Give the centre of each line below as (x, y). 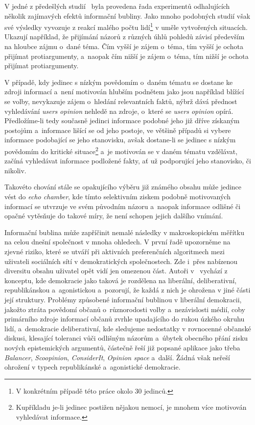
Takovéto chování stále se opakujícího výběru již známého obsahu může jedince (123, 187)
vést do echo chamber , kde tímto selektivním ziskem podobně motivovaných (117, 196)
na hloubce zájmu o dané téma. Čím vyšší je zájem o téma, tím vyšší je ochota (124, 46)
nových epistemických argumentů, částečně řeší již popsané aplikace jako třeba (122, 347)
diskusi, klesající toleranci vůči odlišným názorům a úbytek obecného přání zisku (126, 338)
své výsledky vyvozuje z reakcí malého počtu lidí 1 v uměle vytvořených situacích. (126, 26)
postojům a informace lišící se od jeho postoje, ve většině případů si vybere (118, 130)
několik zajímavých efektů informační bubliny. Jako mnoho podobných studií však (127, 15)
